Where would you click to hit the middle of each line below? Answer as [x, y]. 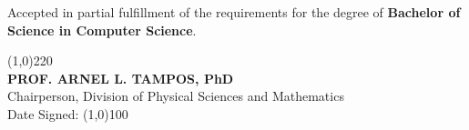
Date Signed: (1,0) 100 [68, 113]
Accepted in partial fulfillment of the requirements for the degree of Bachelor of [234, 12]
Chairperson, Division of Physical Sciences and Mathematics [176, 96]
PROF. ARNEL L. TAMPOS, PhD [121, 78]
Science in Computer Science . [102, 30]
